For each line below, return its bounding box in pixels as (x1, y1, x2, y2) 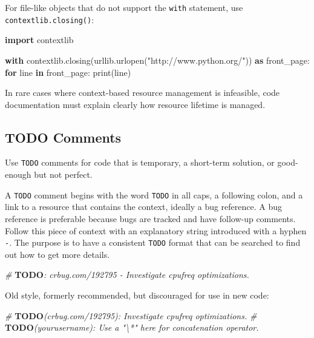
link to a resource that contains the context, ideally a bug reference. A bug (5, 200, 283, 213)
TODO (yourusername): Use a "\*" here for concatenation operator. (5, 321, 259, 334)
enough (5, 168, 31, 181)
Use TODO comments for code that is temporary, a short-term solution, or (5, 156, 275, 169)
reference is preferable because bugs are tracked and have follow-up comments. (5, 212, 296, 225)
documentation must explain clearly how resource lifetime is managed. (5, 98, 266, 110)
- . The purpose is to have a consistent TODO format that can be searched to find (5, 236, 301, 249)
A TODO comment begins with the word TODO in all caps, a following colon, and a (5, 188, 303, 201)
